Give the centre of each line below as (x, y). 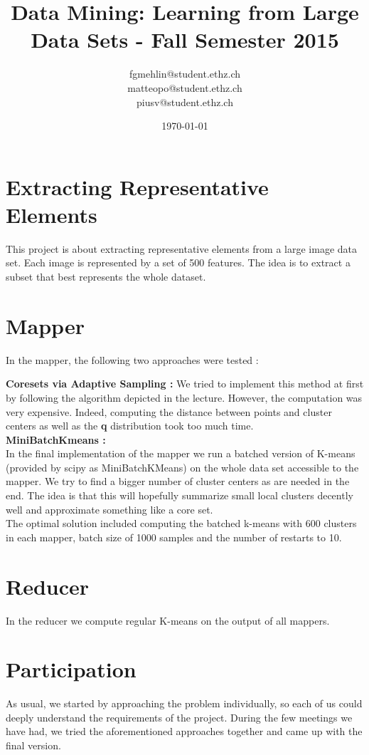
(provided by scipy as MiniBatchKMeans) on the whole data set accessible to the (182, 467)
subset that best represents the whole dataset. (106, 276)
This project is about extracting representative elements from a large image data (182, 248)
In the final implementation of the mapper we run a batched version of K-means (181, 453)
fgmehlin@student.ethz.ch (185, 74)
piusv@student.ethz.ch (185, 101)
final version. (33, 745)
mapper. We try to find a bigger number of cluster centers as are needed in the (178, 481)
